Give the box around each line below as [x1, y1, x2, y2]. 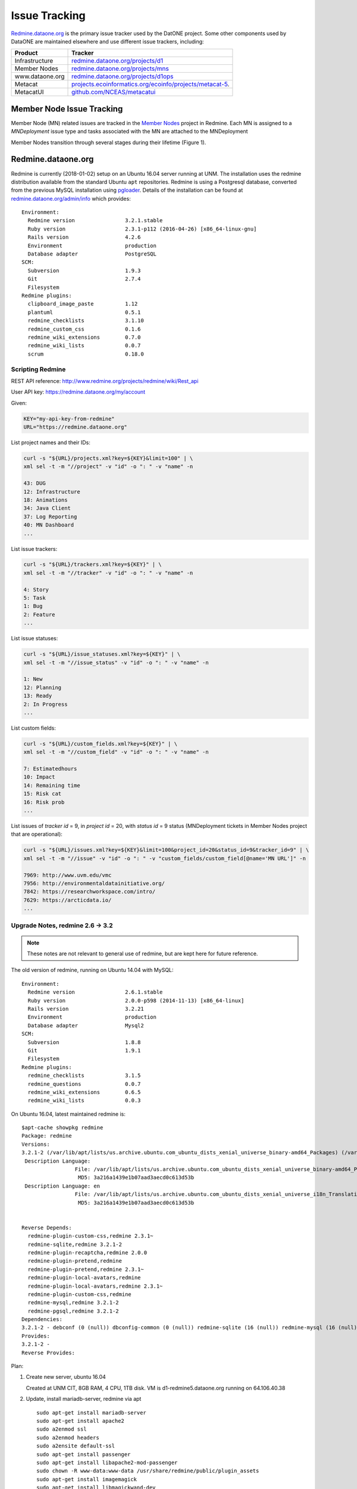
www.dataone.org [14, 72, 65, 80]
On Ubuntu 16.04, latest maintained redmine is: [11, 1110, 126, 1117]
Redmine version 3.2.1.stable [27, 217, 163, 224]
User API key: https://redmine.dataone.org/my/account [11, 388, 146, 395]
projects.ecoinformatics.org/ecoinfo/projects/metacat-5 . [71, 80, 230, 89]
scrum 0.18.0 [27, 350, 144, 357]
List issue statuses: [11, 635, 58, 642]
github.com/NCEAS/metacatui [71, 88, 156, 96]
